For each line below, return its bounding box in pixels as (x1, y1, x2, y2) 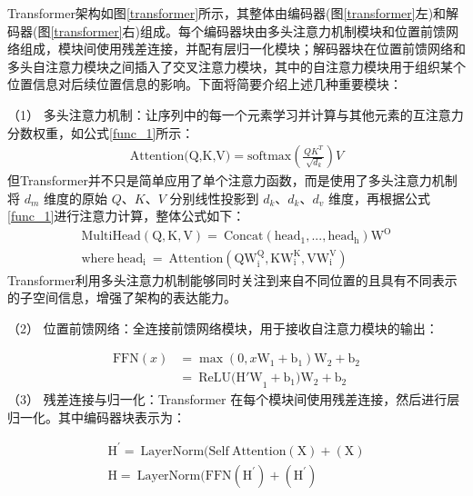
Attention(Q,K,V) (129, 150, 231, 164)
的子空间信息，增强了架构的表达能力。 (7, 288, 236, 307)
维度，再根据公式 (327, 188, 430, 207)
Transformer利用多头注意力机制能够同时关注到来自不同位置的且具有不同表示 (7, 270, 458, 289)
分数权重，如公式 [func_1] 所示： (7, 123, 195, 142)
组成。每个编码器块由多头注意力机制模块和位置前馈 (140, 21, 447, 40)
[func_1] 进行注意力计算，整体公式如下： (7, 206, 246, 225)
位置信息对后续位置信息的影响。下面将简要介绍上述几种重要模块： (7, 74, 402, 94)
